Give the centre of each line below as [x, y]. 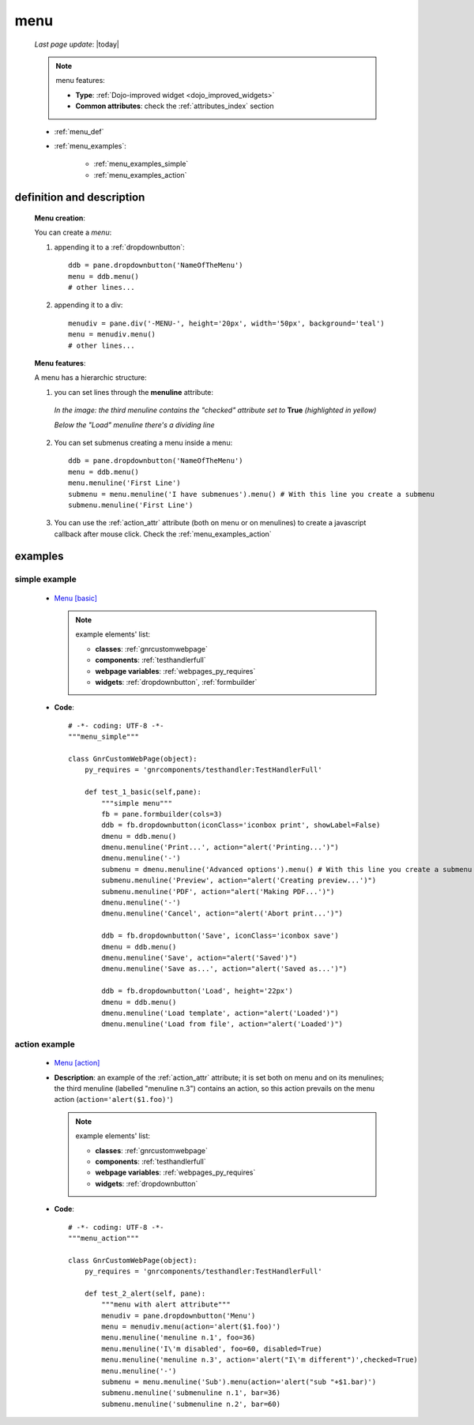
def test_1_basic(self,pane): [143, 792]
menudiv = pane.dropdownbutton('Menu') [179, 1316]
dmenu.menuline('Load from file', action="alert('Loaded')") [222, 1024]
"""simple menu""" [137, 803]
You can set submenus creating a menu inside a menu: [143, 442]
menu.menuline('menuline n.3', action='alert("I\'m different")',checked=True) [260, 1360]
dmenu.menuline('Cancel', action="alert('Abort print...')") [222, 914]
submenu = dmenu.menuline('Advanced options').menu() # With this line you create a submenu [287, 869]
